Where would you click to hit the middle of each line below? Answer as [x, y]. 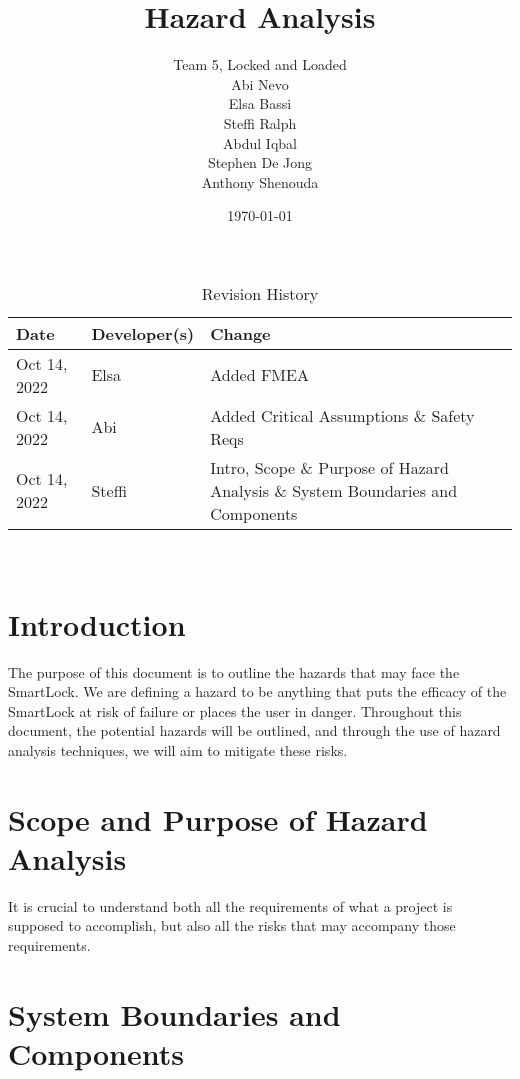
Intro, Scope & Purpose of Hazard [329, 467]
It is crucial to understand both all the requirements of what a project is [230, 905]
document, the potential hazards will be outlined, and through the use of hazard [254, 730]
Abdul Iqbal [260, 142]
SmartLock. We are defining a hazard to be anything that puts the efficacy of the [257, 691]
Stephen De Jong [260, 162]
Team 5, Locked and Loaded [260, 64]
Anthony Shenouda [260, 181]
